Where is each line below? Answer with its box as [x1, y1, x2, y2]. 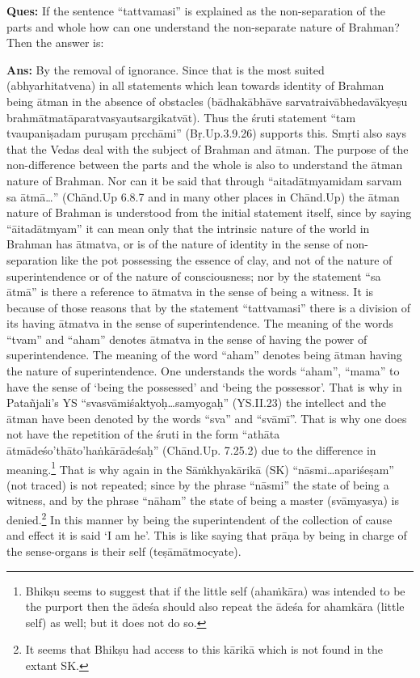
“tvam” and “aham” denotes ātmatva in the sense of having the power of [6, 330, 367, 347]
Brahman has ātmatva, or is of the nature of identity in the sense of [6, 235, 342, 252]
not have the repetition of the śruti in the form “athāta [6, 426, 280, 443]
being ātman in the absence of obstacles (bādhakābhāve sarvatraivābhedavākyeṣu [6, 92, 408, 109]
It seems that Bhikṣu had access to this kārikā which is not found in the [25, 641, 383, 658]
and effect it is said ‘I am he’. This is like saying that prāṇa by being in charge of [6, 527, 407, 544]
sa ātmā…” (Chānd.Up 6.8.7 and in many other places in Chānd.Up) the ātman [6, 188, 400, 205]
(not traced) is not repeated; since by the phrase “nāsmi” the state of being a [6, 476, 389, 493]
